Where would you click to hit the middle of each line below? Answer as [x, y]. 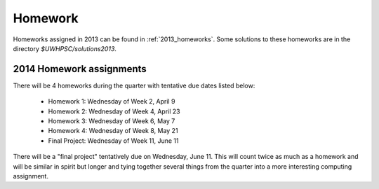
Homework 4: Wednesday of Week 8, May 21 [113, 131]
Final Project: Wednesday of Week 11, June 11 [113, 141]
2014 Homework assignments [80, 69]
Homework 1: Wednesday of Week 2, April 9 [112, 101]
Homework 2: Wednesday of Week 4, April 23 [114, 111]
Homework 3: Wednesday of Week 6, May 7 [112, 121]
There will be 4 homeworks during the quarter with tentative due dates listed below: [134, 85]
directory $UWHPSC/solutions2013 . [65, 48]
